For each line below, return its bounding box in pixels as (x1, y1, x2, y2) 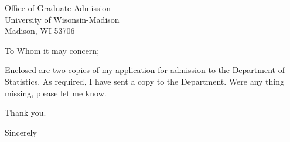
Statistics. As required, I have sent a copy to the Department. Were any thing (5, 75, 285, 87)
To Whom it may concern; (5, 44, 100, 56)
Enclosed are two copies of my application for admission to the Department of (5, 64, 285, 76)
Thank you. (5, 106, 46, 119)
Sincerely (5, 126, 37, 138)
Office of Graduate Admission (5, 2, 111, 13)
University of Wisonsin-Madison (5, 13, 120, 25)
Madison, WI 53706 (5, 25, 75, 37)
